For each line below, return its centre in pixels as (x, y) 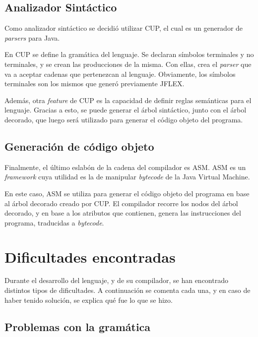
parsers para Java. (32, 37)
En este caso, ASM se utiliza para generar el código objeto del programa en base (127, 193)
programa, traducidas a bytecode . (54, 222)
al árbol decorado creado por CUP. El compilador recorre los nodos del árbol (121, 203)
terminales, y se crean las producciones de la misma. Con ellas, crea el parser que (128, 64)
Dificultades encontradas (90, 256)
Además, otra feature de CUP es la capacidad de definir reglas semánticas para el (128, 100)
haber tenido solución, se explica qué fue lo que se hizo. (89, 300)
